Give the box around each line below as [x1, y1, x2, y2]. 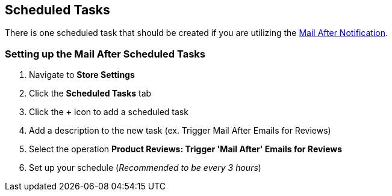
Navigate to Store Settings [29, 70, 135, 80]
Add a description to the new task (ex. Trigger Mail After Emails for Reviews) [29, 125, 331, 136]
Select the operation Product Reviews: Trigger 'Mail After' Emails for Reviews [29, 144, 343, 155]
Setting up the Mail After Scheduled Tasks [5, 47, 205, 60]
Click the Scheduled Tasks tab [29, 88, 152, 99]
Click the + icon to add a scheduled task [29, 107, 188, 117]
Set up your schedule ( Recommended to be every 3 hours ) [29, 162, 261, 173]
